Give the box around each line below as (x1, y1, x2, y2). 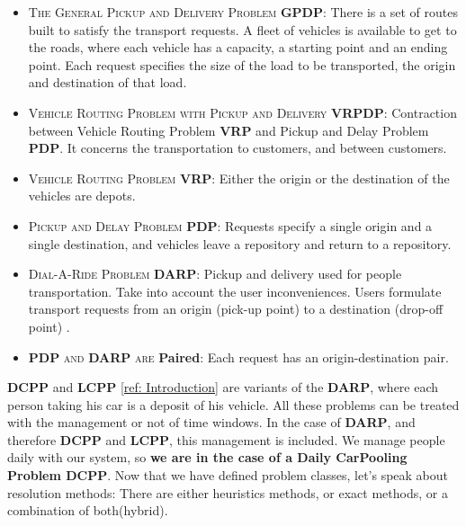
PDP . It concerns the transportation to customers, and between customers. (28, 138, 447, 157)
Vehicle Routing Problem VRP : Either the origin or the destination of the (28, 168, 450, 187)
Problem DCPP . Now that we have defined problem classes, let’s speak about (7, 466, 449, 485)
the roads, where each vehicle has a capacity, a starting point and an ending (28, 38, 448, 57)
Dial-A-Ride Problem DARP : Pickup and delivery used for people (28, 264, 402, 283)
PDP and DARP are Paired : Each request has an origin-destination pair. (28, 347, 449, 366)
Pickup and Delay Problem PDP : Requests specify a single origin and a (28, 216, 433, 235)
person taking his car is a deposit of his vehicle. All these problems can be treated (7, 395, 460, 414)
